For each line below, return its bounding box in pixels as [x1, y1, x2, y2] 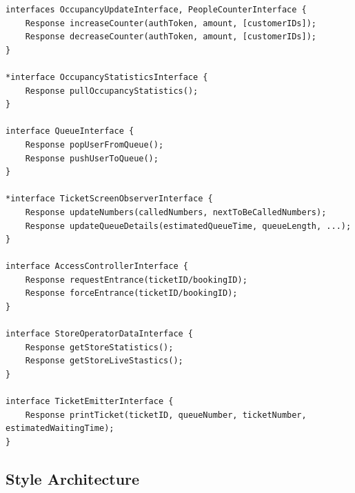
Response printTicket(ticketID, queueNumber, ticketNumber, [25, 410, 307, 420]
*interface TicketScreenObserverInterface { [6, 194, 213, 204]
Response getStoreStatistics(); [25, 342, 174, 352]
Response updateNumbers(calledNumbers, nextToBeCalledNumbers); [25, 207, 327, 217]
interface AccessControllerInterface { [6, 261, 188, 272]
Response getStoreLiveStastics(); [25, 356, 183, 366]
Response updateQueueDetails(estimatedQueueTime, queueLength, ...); [25, 221, 352, 231]
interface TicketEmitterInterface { [6, 396, 174, 407]
